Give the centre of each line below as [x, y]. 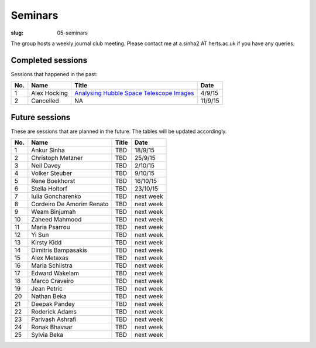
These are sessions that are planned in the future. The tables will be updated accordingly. [119, 131]
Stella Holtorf [49, 189]
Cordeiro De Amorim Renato [70, 204]
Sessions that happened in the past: [54, 74]
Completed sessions [49, 60]
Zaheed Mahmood [56, 220]
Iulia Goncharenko [56, 196]
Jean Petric [47, 289]
